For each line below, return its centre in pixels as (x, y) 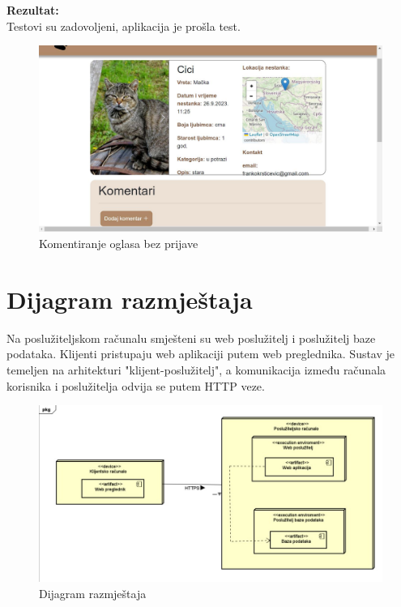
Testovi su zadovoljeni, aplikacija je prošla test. (124, 26)
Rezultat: (33, 10)
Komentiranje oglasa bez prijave (119, 243)
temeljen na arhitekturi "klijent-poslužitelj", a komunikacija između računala (196, 369)
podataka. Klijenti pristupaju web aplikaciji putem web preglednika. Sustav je (201, 354)
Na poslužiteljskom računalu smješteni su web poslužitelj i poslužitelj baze (191, 338)
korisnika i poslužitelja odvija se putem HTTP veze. (136, 385)
